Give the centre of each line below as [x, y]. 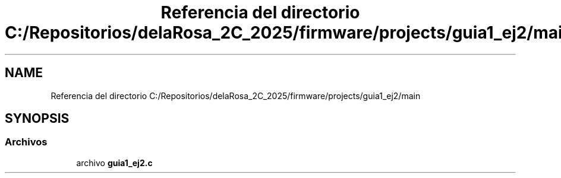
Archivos [26, 142]
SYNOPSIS [37, 119]
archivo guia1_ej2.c [114, 163]
